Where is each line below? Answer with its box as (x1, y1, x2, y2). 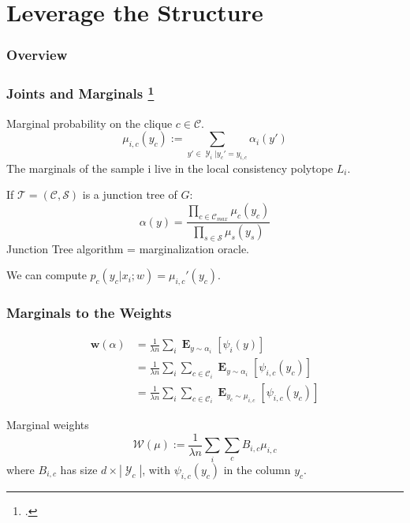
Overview (6, 45, 68, 65)
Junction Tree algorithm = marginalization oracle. (6, 240, 249, 256)
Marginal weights (6, 417, 89, 433)
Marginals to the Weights (6, 303, 172, 323)
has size (60, 461, 98, 477)
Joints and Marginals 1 (6, 82, 155, 103)
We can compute (6, 267, 87, 283)
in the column (223, 461, 291, 477)
